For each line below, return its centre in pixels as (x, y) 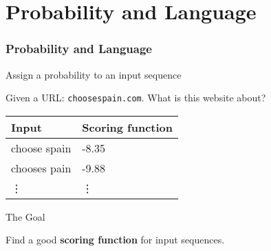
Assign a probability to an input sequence (94, 74)
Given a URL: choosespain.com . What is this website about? (136, 98)
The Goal (25, 216)
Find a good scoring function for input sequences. (115, 240)
